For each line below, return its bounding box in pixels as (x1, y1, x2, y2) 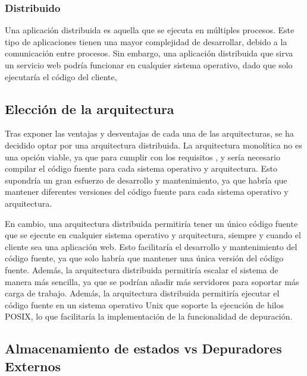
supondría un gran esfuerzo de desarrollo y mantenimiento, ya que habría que (5, 173, 287, 186)
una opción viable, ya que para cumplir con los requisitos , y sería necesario (5, 150, 280, 163)
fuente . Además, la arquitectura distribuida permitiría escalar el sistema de (5, 263, 278, 276)
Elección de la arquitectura (5, 99, 174, 118)
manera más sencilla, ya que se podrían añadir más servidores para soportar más (5, 275, 299, 287)
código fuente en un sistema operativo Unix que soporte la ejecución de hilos (5, 298, 284, 311)
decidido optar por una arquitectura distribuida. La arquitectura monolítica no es (5, 138, 302, 151)
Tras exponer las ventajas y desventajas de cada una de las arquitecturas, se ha (5, 127, 294, 140)
